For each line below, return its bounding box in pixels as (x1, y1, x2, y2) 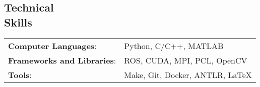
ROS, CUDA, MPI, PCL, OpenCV (124, 54, 247, 66)
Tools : (8, 68, 32, 80)
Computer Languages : (8, 39, 97, 51)
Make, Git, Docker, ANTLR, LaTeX (124, 68, 252, 80)
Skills (4, 14, 32, 29)
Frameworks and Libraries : (8, 54, 116, 66)
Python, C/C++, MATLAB (124, 39, 224, 51)
